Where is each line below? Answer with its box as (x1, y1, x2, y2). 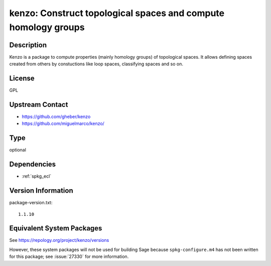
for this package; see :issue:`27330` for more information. (9, 253, 129, 259)
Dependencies (9, 160, 56, 169)
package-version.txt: (9, 200, 53, 206)
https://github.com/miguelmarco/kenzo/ (22, 120, 105, 126)
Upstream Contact (9, 100, 68, 109)
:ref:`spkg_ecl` (22, 173, 52, 179)
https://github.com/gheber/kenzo (22, 113, 91, 120)
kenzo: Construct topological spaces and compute (9, 8, 225, 19)
